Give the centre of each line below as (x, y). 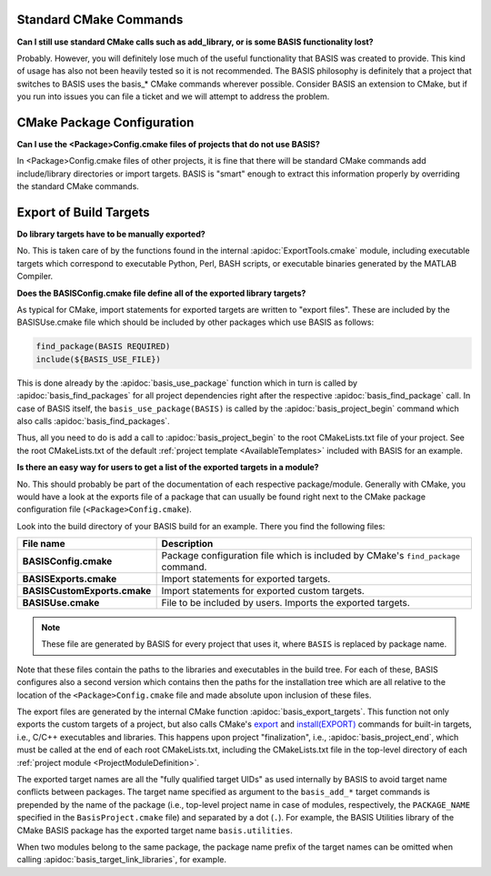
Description (187, 544)
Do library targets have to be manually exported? (111, 234)
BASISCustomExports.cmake (87, 591)
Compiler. (35, 277)
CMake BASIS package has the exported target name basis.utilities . (155, 830)
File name (44, 544)
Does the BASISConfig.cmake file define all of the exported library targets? (161, 293)
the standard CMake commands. (78, 186)
